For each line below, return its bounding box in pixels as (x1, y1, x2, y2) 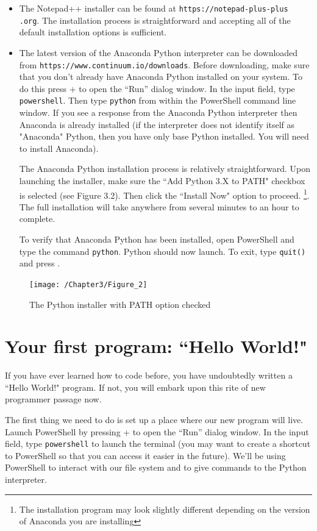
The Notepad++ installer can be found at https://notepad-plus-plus (19, 2, 288, 14)
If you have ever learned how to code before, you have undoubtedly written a (5, 369, 293, 382)
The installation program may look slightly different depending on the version (19, 502, 310, 515)
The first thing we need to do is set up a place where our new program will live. (5, 413, 304, 426)
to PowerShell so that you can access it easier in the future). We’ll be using (5, 449, 286, 462)
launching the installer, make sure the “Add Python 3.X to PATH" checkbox (19, 174, 305, 187)
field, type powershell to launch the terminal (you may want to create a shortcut (5, 437, 311, 450)
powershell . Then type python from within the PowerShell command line (19, 94, 296, 107)
